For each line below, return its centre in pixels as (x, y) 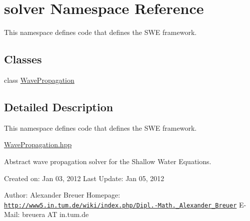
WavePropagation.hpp (38, 144)
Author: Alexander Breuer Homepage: (62, 195)
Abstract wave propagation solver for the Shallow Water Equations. (108, 161)
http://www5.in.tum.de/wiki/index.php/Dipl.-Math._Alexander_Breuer (120, 205)
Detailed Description (59, 107)
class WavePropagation (39, 80)
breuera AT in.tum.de (55, 214)
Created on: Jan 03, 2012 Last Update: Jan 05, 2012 (84, 178)
